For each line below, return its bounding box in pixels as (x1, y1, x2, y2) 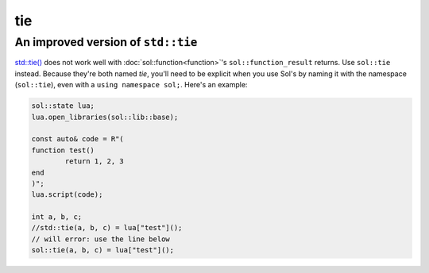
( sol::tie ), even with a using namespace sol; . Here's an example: (14, 80, 248, 90)
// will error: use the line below (31, 234, 170, 244)
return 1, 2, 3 (64, 157, 125, 166)
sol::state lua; (31, 102, 95, 110)
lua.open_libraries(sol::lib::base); (31, 112, 179, 121)
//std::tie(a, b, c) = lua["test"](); (31, 223, 183, 233)
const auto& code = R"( (31, 135, 125, 144)
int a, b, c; (31, 213, 83, 221)
